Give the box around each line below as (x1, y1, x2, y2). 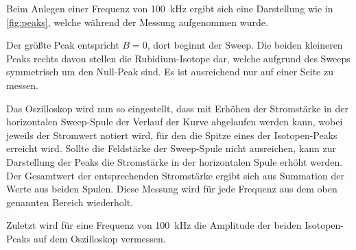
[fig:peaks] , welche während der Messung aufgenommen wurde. (6, 14, 268, 29)
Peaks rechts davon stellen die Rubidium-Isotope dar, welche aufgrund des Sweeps (6, 51, 351, 65)
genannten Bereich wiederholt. (6, 195, 133, 209)
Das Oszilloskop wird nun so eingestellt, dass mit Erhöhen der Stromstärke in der (6, 101, 349, 115)
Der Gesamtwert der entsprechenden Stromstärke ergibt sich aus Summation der (6, 168, 344, 182)
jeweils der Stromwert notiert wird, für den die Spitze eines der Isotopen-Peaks (6, 127, 337, 142)
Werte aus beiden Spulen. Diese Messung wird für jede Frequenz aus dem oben (6, 182, 337, 196)
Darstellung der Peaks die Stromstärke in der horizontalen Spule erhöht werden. (6, 154, 343, 168)
